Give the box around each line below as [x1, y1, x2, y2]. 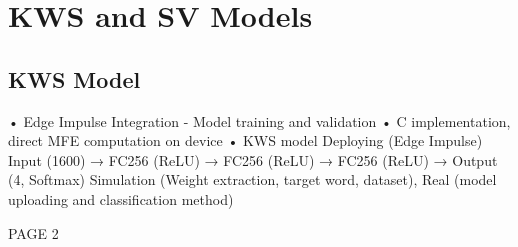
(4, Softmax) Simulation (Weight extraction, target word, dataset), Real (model [8, 169, 497, 190]
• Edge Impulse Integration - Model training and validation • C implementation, [8, 110, 511, 131]
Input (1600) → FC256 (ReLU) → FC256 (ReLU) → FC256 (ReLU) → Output [8, 149, 498, 170]
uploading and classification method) [8, 188, 234, 209]
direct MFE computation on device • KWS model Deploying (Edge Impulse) [8, 130, 483, 151]
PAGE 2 [8, 222, 59, 243]
